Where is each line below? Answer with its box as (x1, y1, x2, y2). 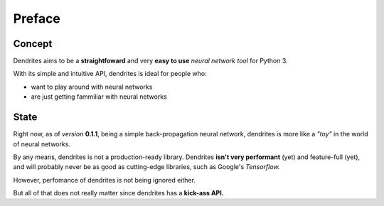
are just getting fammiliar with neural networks (31, 92, 167, 101)
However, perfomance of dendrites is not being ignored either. (13, 175, 196, 184)
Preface (13, 11, 60, 26)
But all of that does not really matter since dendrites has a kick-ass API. (13, 189, 224, 197)
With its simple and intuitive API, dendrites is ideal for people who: (13, 70, 208, 78)
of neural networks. (13, 139, 71, 148)
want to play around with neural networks (31, 82, 153, 91)
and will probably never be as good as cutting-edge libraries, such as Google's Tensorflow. (13, 163, 280, 171)
